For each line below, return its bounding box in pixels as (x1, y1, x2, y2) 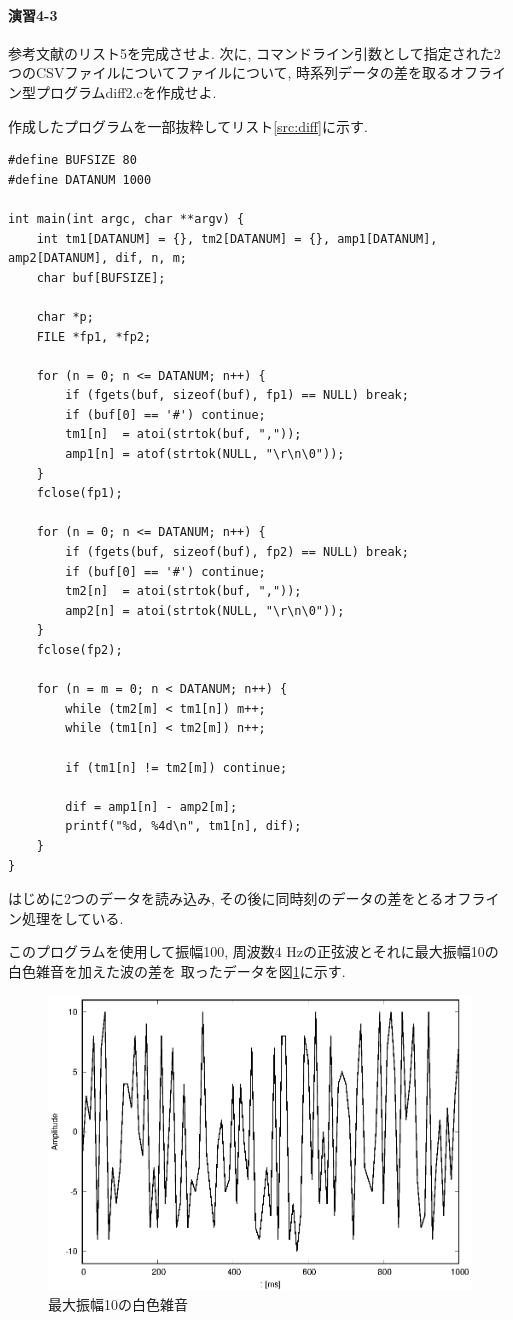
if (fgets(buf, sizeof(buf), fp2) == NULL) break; (65, 545, 409, 560)
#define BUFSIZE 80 (8, 153, 137, 168)
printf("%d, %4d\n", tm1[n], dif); (65, 819, 302, 834)
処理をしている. (21, 907, 124, 928)
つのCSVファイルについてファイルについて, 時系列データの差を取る (8, 62, 451, 83)
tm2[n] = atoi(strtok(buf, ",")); (65, 584, 302, 599)
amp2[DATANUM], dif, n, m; (8, 251, 187, 266)
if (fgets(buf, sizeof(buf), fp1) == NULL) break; (65, 388, 409, 403)
